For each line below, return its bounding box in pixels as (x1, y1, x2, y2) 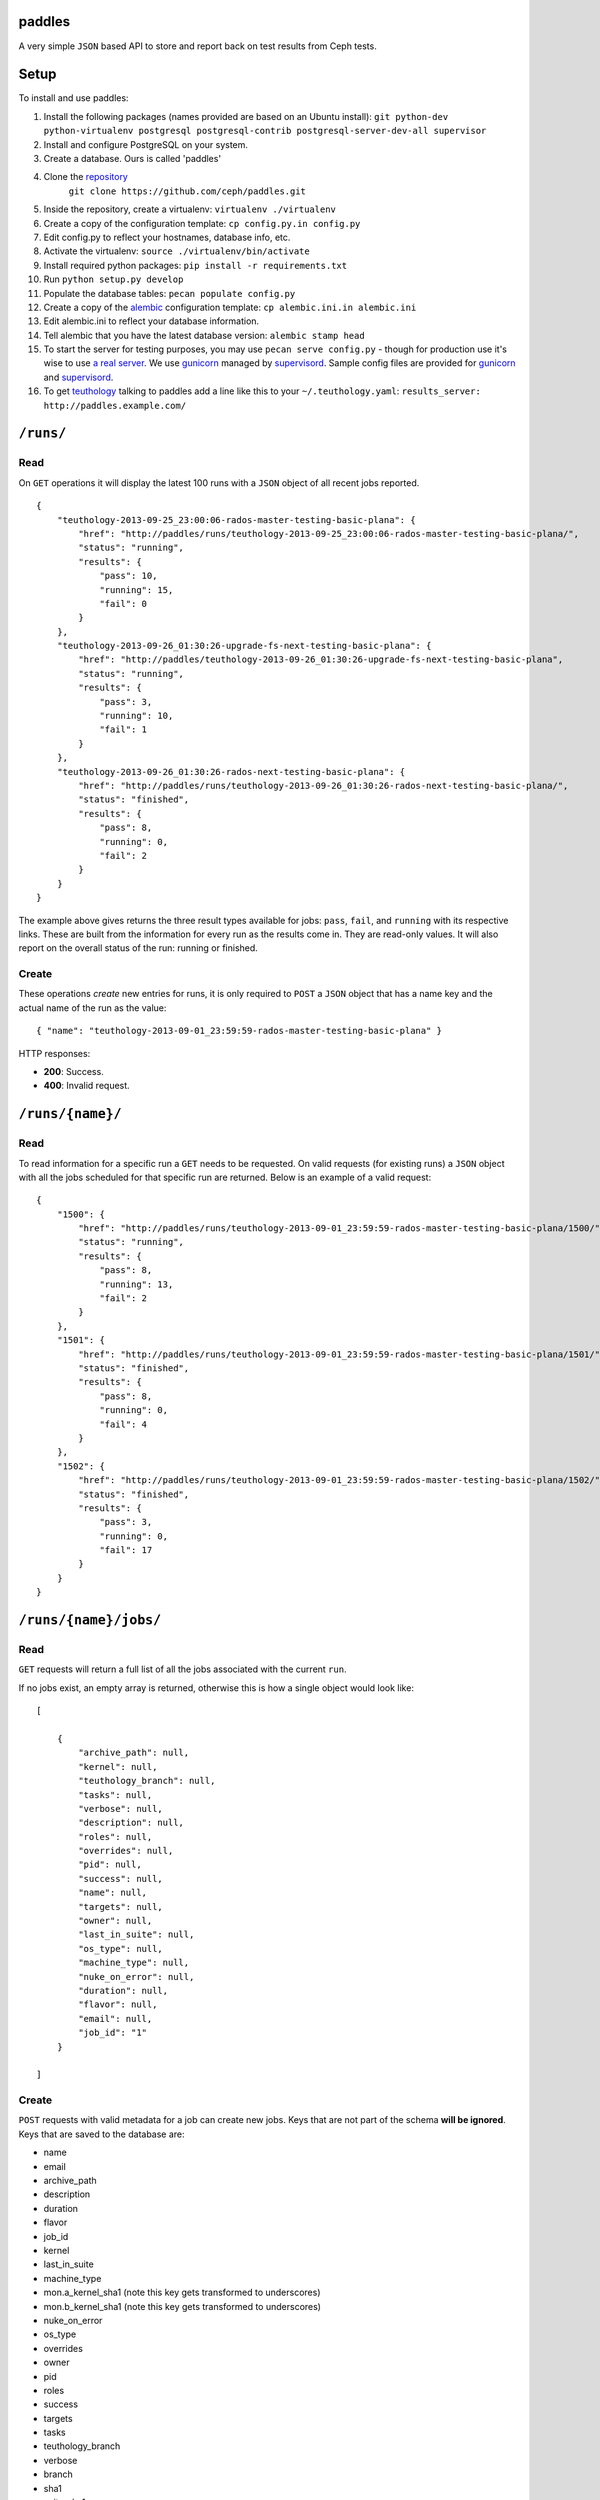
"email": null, (78, 2013, 153, 2024)
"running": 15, (99, 584, 174, 595)
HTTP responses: (18, 1047, 91, 1059)
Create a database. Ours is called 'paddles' (43, 152, 222, 164)
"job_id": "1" (78, 2027, 148, 2039)
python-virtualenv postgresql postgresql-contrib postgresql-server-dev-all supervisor (43, 125, 487, 137)
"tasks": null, (78, 1789, 153, 1800)
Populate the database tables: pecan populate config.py (43, 287, 296, 299)
